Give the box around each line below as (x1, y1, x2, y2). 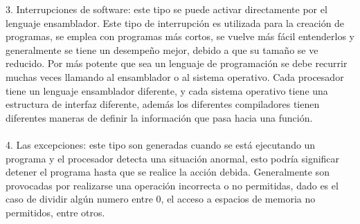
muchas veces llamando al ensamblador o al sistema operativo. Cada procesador (6, 69, 344, 84)
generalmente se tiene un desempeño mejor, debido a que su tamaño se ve (6, 42, 318, 57)
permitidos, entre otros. (6, 205, 105, 219)
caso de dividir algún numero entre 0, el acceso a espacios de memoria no (6, 192, 316, 206)
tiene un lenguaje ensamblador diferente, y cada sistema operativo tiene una (6, 83, 328, 97)
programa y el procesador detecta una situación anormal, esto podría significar (6, 151, 340, 165)
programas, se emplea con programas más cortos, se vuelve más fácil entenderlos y (6, 29, 354, 44)
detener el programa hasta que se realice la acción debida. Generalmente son (6, 165, 330, 179)
